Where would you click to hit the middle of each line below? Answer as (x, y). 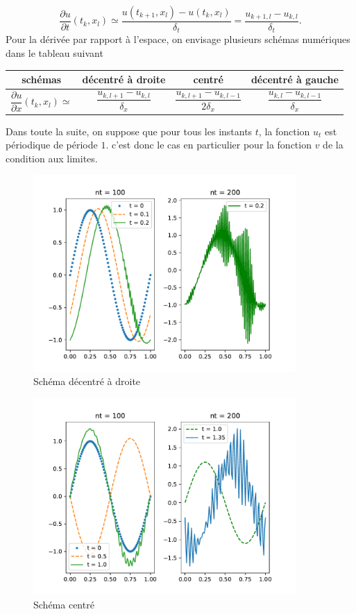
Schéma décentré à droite (87, 381)
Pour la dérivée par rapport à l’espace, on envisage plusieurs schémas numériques (178, 39)
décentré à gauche (295, 79)
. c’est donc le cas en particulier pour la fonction (209, 145)
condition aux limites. (52, 158)
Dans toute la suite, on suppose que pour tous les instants (129, 131)
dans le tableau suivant (54, 53)
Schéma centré (64, 605)
